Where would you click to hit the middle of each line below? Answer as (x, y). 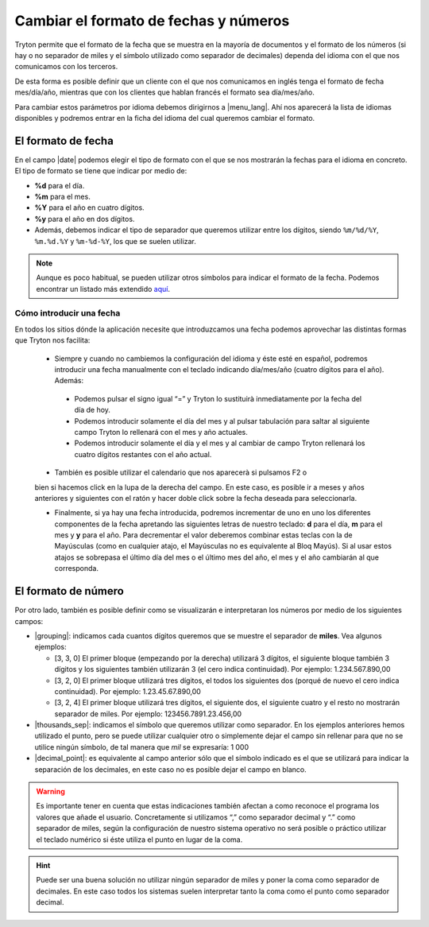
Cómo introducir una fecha (68, 313)
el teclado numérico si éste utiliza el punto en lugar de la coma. (139, 840)
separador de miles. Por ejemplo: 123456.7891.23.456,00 (148, 714)
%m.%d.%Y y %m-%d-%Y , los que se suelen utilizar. (115, 241)
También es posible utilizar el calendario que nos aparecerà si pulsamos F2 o (181, 472)
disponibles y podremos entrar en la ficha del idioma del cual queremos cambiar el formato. (165, 118)
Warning (50, 792)
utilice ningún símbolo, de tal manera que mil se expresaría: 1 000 (142, 747)
